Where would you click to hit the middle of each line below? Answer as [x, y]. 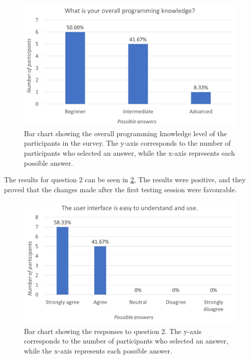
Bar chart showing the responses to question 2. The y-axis [113, 331]
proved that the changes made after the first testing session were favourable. [121, 189]
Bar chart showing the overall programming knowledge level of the [125, 133]
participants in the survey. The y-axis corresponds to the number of [127, 143]
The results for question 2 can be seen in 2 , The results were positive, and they [125, 179]
